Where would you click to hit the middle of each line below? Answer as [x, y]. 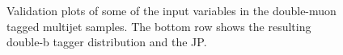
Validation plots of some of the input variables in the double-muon [171, 11]
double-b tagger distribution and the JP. [107, 42]
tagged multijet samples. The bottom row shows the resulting [159, 26]
